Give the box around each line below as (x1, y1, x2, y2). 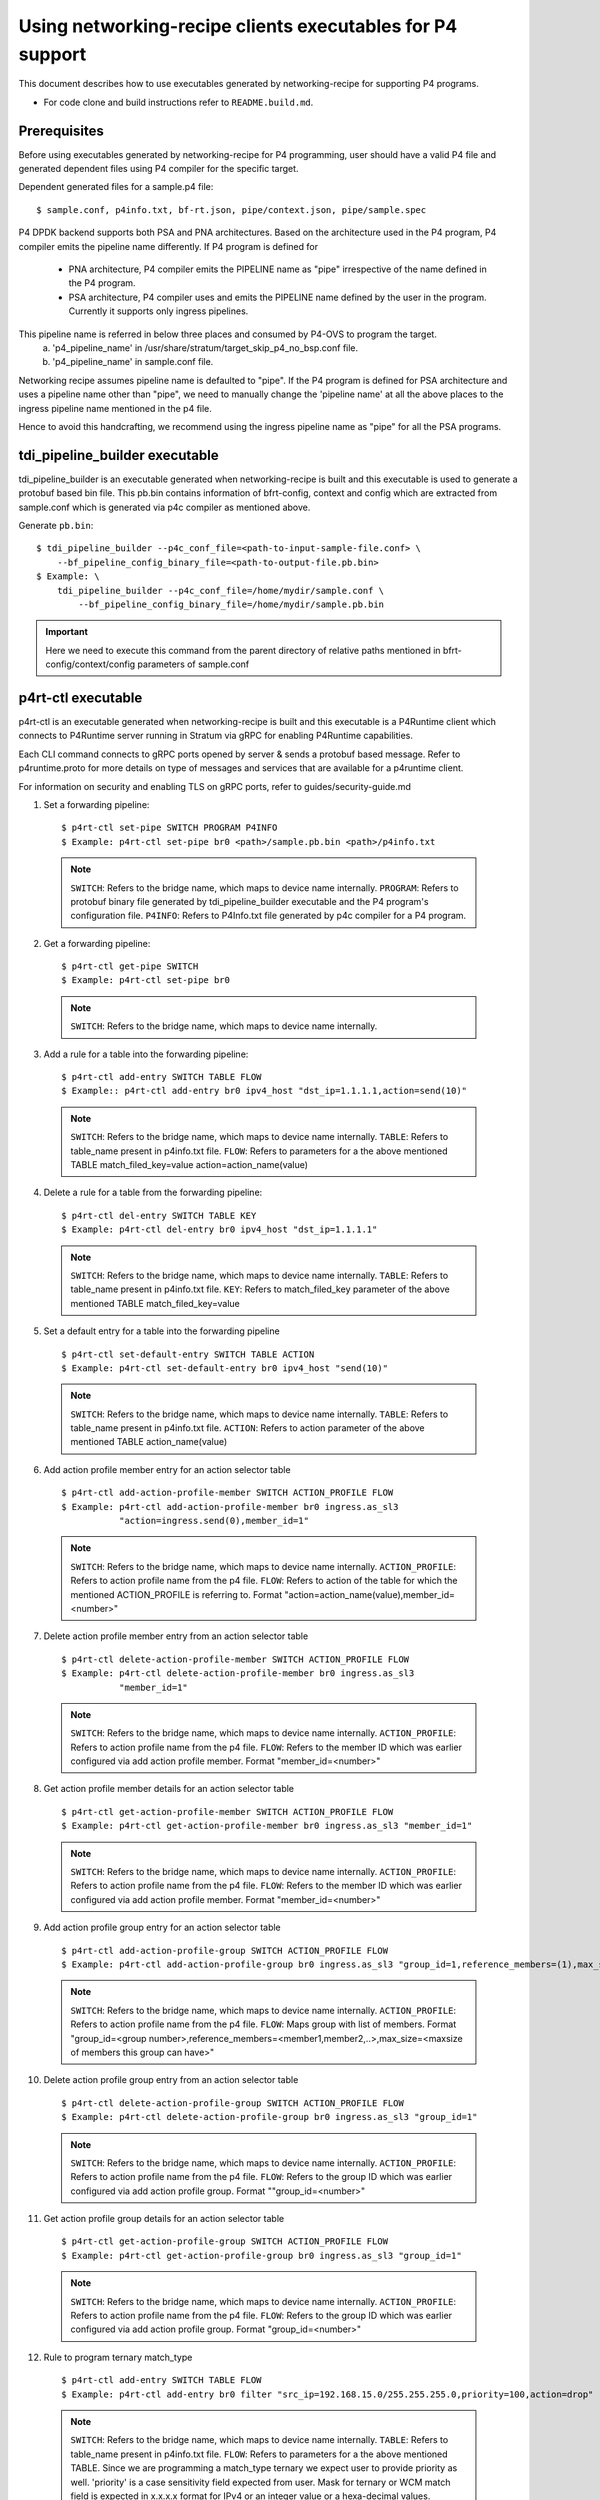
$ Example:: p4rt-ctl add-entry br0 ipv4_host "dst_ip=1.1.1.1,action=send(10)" (61, 1085, 468, 1097)
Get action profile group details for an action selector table (43, 2213, 285, 2225)
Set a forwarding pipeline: (43, 798, 150, 810)
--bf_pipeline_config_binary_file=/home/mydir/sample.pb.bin (78, 598, 385, 610)
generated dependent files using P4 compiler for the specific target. (18, 163, 299, 175)
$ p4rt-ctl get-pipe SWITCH (61, 961, 199, 972)
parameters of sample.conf (137, 658, 250, 670)
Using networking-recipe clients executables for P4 (18, 15, 458, 37)
